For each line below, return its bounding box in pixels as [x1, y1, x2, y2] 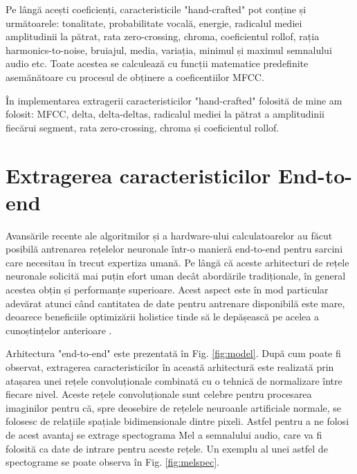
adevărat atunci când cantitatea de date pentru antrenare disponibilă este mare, [6, 295, 345, 310]
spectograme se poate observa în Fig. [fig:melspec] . [6, 455, 219, 469]
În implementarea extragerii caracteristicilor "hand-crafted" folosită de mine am [6, 93, 342, 107]
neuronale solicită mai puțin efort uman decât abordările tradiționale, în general [6, 268, 346, 283]
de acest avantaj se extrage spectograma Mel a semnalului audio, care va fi [6, 427, 322, 441]
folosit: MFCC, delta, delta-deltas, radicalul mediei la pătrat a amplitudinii [6, 107, 324, 121]
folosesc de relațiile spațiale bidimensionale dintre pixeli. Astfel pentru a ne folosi [6, 414, 349, 428]
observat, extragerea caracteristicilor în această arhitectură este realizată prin [6, 360, 334, 374]
